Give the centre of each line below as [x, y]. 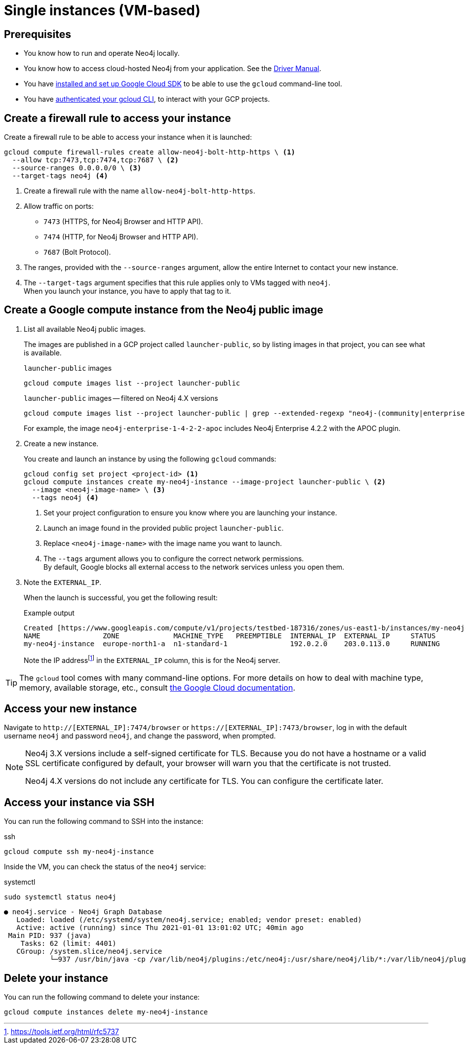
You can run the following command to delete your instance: [102, 997]
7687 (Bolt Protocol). [77, 252]
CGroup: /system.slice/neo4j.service [89, 951]
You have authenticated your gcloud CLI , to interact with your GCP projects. [147, 99]
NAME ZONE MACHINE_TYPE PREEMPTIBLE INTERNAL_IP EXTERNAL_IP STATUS [230, 636]
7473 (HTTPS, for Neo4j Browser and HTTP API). [123, 222]
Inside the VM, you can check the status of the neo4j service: [105, 867]
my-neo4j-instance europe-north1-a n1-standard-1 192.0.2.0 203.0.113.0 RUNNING [232, 643]
